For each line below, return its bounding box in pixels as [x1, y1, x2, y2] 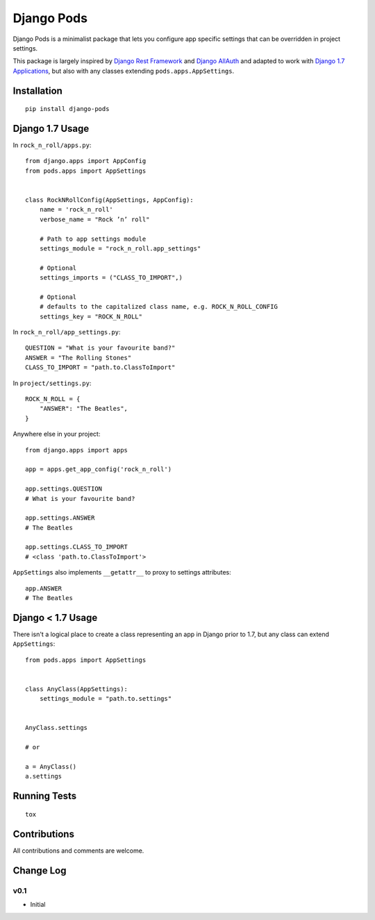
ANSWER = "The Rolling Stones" [25, 354, 132, 361]
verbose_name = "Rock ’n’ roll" [39, 215, 150, 223]
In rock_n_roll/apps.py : [12, 141, 92, 149]
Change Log [12, 864, 67, 876]
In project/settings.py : [12, 379, 92, 387]
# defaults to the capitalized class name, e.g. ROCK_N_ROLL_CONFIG [39, 303, 278, 311]
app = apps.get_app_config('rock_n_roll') [25, 466, 172, 473]
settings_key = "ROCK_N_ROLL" [39, 312, 142, 321]
